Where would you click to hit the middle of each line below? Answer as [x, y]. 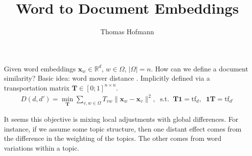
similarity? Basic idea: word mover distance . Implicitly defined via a [107, 78]
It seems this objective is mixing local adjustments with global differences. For [121, 119]
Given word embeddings [40, 68]
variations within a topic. [42, 148]
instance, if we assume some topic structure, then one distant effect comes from [123, 128]
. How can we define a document [200, 68]
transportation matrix [37, 87]
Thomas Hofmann [127, 32]
